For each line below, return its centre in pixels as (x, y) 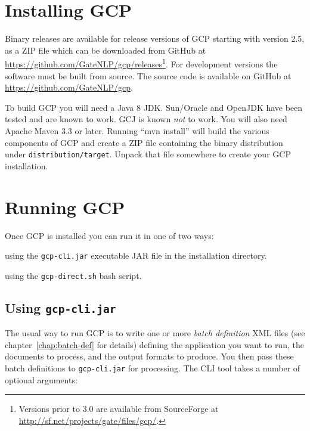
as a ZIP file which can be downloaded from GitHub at (106, 50)
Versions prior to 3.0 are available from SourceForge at (119, 409)
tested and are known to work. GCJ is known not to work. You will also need (146, 119)
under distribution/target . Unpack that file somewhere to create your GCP (148, 154)
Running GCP (65, 207)
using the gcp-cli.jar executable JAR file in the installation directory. (136, 255)
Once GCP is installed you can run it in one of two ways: (109, 235)
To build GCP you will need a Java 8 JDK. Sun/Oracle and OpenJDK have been (154, 107)
